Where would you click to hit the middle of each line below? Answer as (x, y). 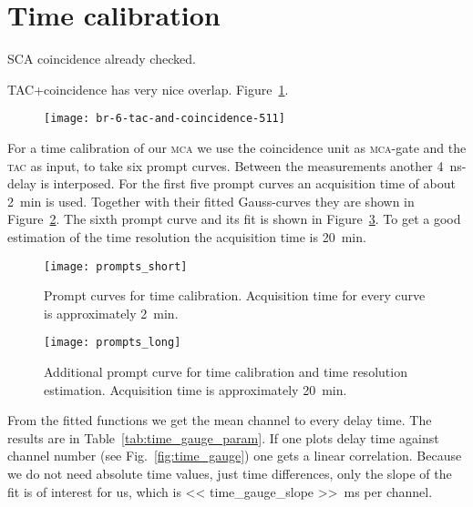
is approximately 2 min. (111, 313)
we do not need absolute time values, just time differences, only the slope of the (230, 473)
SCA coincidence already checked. (102, 59)
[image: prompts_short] (116, 266)
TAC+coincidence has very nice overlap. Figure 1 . (148, 89)
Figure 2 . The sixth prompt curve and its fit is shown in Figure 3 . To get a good (234, 219)
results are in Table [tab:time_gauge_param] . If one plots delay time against (223, 437)
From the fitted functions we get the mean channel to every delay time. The (220, 420)
